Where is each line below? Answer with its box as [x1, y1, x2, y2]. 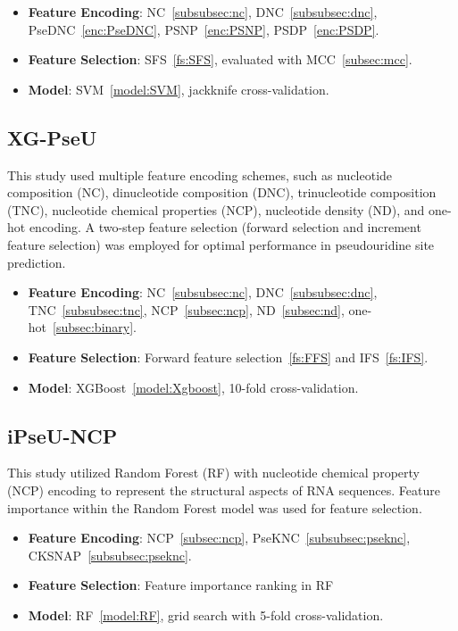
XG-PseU [7, 123, 97, 151]
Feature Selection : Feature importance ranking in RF [28, 576, 334, 594]
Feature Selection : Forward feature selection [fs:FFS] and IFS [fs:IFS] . [28, 347, 429, 366]
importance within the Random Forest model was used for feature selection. [7, 498, 422, 517]
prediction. [7, 253, 66, 271]
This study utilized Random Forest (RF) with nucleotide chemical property [7, 463, 420, 482]
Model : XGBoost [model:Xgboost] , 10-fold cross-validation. [28, 378, 359, 396]
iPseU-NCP [7, 421, 118, 449]
